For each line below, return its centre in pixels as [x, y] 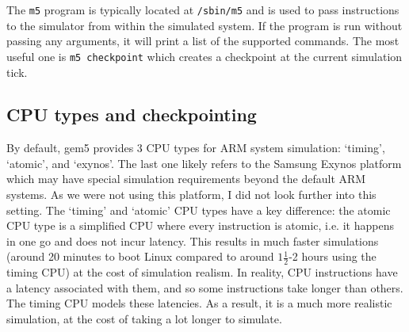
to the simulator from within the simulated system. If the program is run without [204, 25]
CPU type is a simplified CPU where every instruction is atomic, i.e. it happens [200, 225]
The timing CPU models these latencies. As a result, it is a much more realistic [199, 303]
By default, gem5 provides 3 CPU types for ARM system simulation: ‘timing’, [196, 148]
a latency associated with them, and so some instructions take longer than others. [205, 287]
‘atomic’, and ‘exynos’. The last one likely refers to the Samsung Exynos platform [204, 163]
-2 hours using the [333, 256]
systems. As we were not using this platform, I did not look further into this [191, 195]
